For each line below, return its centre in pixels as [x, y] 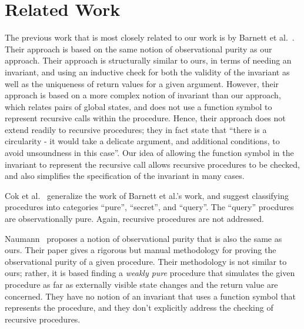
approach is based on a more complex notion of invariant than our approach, [143, 95]
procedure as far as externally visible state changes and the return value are [141, 284]
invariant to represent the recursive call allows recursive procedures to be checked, [152, 164]
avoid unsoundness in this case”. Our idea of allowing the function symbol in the [149, 153]
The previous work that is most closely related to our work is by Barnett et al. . [150, 37]
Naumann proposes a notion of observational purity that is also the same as [143, 238]
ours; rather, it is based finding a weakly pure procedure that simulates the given [150, 273]
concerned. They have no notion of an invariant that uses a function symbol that [150, 296]
